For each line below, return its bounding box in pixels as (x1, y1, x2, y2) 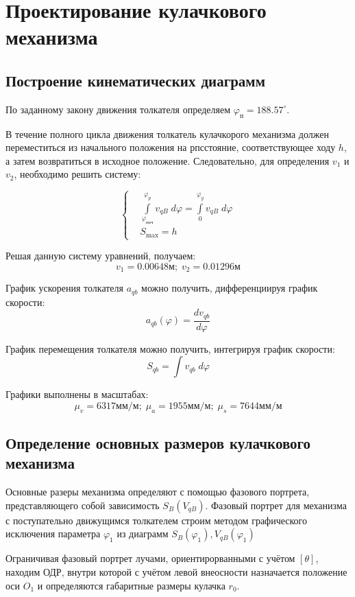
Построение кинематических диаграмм (5, 69, 265, 91)
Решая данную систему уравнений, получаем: (5, 248, 196, 263)
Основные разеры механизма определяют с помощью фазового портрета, (5, 484, 310, 499)
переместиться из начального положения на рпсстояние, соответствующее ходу (5, 140, 336, 154)
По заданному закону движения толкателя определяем (5, 102, 231, 116)
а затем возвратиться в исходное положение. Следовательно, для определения (5, 153, 330, 167)
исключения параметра (5, 526, 101, 541)
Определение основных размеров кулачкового (5, 432, 311, 454)
